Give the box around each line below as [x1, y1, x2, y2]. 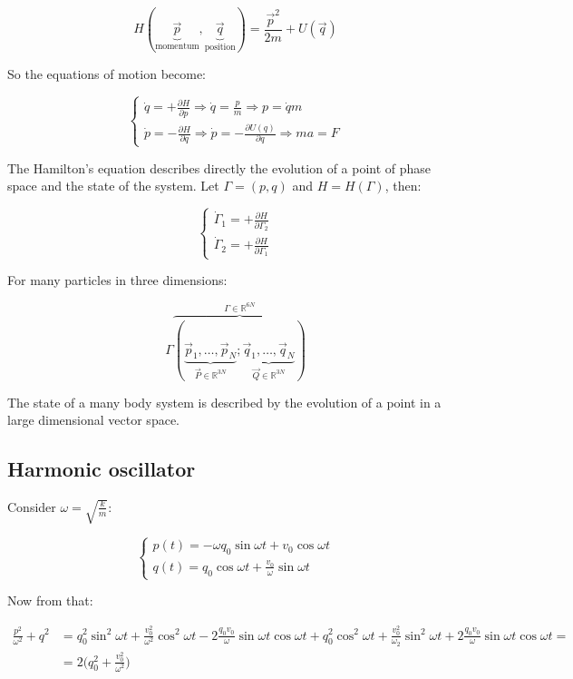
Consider [7, 497, 56, 516]
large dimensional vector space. [7, 410, 180, 429]
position [204, 43, 236, 53]
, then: [384, 176, 422, 195]
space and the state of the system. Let [7, 176, 219, 195]
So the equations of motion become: [7, 64, 207, 83]
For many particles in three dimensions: [7, 271, 228, 290]
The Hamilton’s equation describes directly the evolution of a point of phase [7, 158, 432, 177]
